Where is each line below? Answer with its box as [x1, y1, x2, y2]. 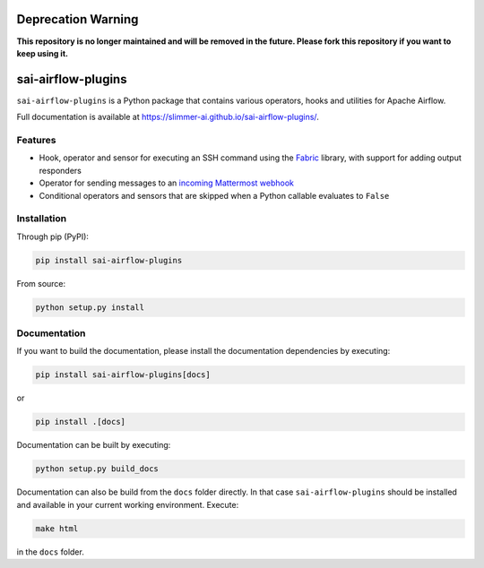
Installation [16, 212, 67, 225]
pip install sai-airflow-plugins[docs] [35, 370, 211, 380]
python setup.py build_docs [35, 464, 159, 474]
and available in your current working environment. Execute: [16, 499, 239, 510]
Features [16, 133, 56, 146]
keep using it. [16, 47, 69, 58]
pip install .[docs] [35, 417, 125, 427]
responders [39, 165, 82, 176]
